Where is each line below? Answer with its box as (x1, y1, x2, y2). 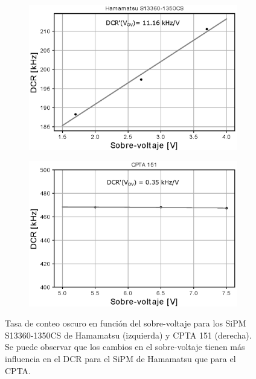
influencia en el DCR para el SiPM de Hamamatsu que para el (5, 352, 236, 365)
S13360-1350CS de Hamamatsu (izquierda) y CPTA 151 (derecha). (5, 328, 252, 341)
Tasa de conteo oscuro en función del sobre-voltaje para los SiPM (5, 317, 246, 330)
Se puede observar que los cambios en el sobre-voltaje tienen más (5, 340, 245, 353)
